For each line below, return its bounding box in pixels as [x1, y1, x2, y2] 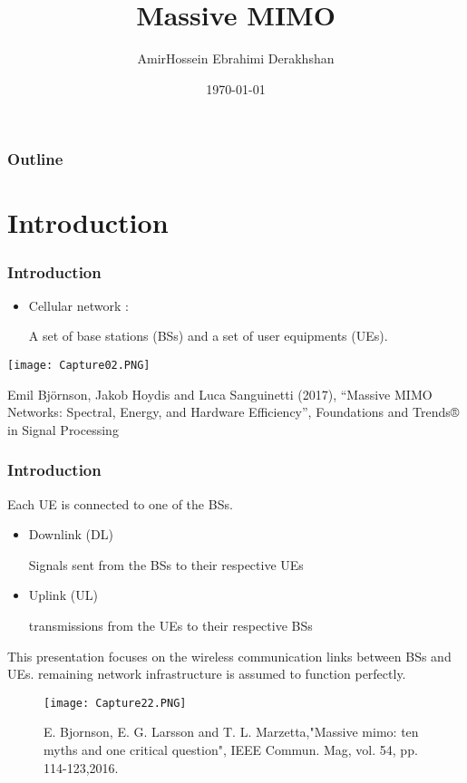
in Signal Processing [7, 420, 119, 439]
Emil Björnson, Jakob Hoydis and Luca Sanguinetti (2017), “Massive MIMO [7, 384, 433, 403]
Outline [7, 148, 63, 170]
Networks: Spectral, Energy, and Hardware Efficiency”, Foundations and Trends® [7, 402, 460, 421]
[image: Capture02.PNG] [7, 359, 151, 372]
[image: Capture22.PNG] [44, 696, 187, 710]
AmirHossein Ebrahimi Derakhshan [137, 49, 335, 68]
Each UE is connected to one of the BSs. [7, 494, 233, 513]
